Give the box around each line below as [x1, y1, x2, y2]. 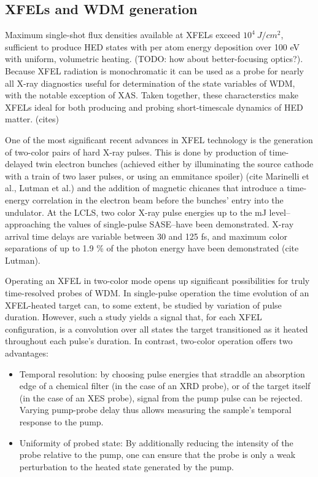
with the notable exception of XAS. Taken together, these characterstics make [5, 89, 298, 101]
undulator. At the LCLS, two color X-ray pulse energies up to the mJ [5, 205, 266, 218]
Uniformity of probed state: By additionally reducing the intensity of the [19, 436, 293, 449]
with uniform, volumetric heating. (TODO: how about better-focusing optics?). [5, 52, 303, 65]
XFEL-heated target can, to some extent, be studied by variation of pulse [5, 298, 282, 311]
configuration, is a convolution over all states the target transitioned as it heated [5, 322, 308, 335]
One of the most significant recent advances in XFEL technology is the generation [5, 133, 313, 146]
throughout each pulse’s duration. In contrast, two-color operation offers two [5, 334, 293, 347]
